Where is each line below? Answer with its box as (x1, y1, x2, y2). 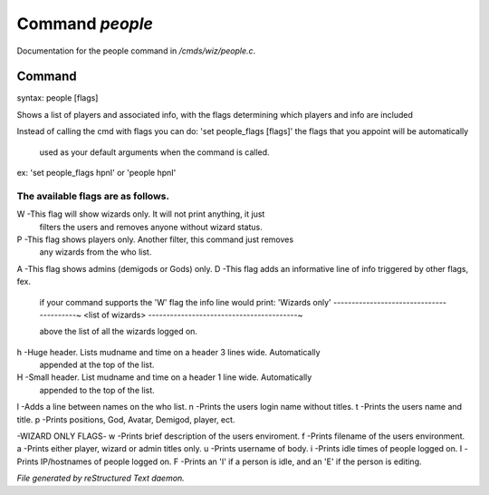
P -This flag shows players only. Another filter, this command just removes (16, 234, 294, 245)
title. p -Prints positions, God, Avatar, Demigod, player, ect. (16, 413, 235, 425)
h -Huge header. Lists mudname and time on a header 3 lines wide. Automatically (16, 346, 321, 357)
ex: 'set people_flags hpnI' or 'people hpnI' (16, 168, 177, 179)
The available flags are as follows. (16, 189, 169, 202)
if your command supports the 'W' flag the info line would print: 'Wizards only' (39, 296, 332, 307)
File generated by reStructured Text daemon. (16, 472, 185, 484)
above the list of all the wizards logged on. (39, 326, 198, 337)
